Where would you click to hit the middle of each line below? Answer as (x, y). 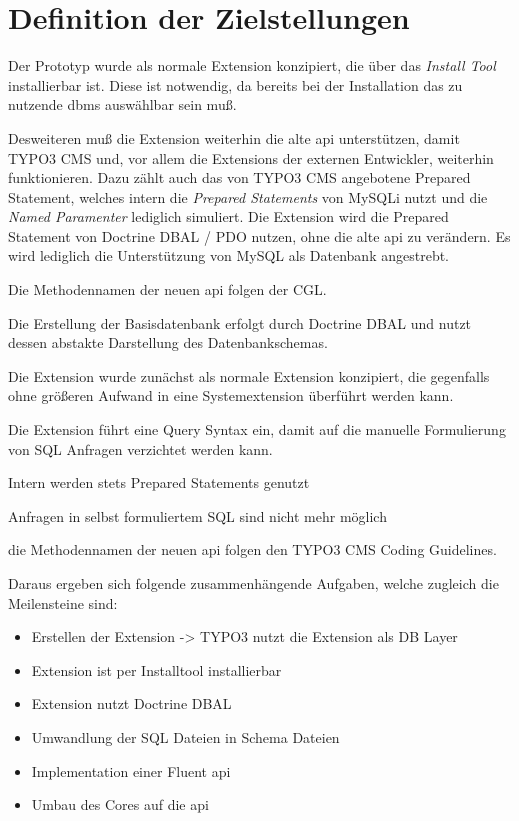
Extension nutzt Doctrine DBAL (131, 703)
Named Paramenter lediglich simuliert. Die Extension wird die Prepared (228, 216)
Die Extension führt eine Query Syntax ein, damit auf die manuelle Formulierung (257, 429)
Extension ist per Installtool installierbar (156, 669)
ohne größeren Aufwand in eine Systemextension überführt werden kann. (231, 395)
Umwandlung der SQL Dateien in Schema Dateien (185, 736)
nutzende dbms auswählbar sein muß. (122, 104)
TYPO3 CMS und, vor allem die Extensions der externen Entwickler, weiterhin (251, 157)
